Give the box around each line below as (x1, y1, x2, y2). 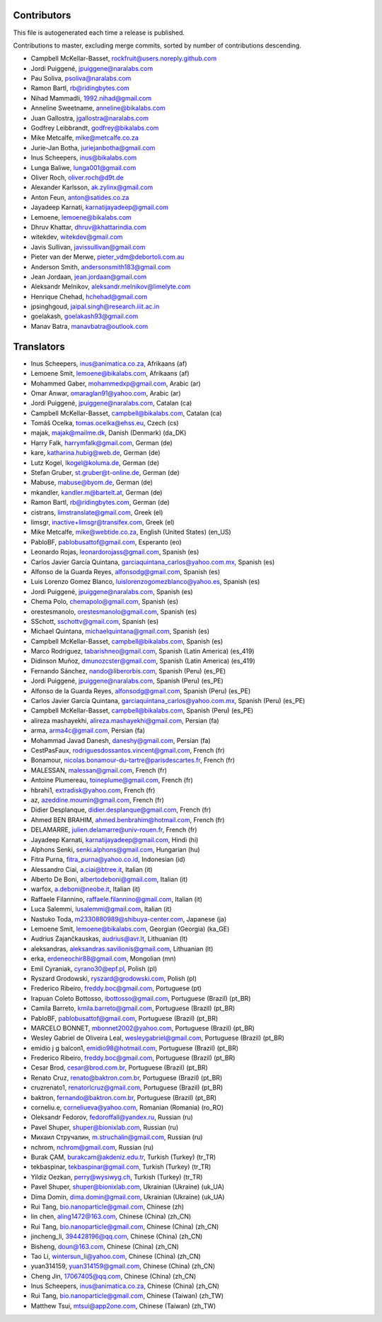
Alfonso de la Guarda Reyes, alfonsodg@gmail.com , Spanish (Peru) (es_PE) (30, 686, 251, 695)
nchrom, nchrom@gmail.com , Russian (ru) (30, 1143, 154, 1151)
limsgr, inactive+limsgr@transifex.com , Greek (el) (30, 518, 175, 526)
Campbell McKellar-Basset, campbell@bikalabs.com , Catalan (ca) (30, 408, 222, 418)
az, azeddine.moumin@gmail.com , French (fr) (30, 795, 164, 804)
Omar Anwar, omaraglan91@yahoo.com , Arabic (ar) (30, 388, 181, 397)
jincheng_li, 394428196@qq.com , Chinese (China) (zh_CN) (30, 1232, 203, 1240)
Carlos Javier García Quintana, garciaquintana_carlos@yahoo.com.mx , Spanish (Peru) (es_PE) (30, 697, 306, 705)
